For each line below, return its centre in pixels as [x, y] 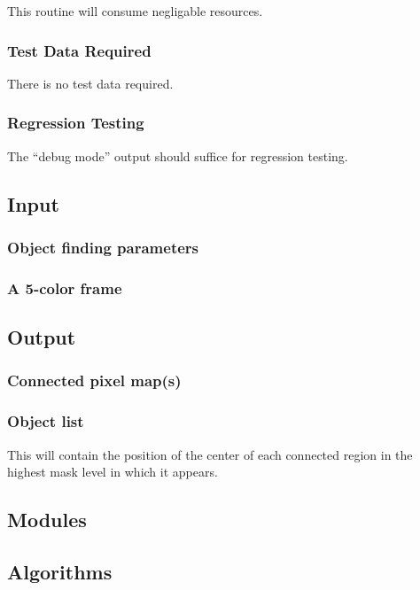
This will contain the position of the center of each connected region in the [210, 454]
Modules [47, 520]
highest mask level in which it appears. [113, 472]
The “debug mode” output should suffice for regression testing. [178, 155]
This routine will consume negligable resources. [135, 11]
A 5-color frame [65, 287]
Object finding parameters [103, 247]
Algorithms [60, 571]
